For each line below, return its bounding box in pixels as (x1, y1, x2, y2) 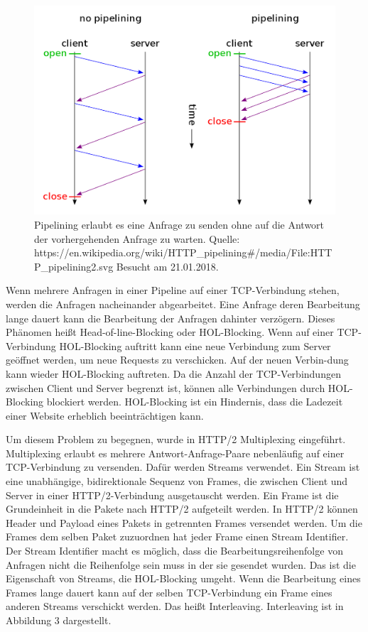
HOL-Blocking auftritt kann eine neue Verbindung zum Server (59, 338, 331, 353)
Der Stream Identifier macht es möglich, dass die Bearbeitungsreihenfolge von (6, 543, 343, 558)
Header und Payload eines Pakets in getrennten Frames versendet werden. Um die (6, 515, 362, 530)
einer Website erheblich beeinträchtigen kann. (6, 408, 204, 423)
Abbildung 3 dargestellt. (6, 613, 112, 628)
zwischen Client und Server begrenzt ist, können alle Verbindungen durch (6, 380, 325, 395)
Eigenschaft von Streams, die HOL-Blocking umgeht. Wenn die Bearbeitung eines (6, 571, 361, 586)
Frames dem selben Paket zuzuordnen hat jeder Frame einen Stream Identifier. (6, 529, 349, 544)
